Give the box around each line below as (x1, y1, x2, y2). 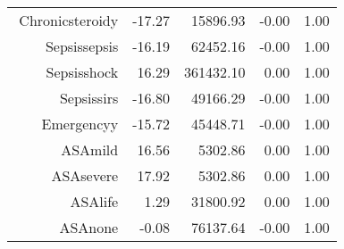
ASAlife (70, 191, 119, 212)
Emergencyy (41, 113, 119, 134)
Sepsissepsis (45, 36, 119, 56)
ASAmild (61, 139, 119, 160)
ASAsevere (51, 165, 119, 186)
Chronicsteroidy (19, 10, 119, 30)
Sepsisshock (46, 62, 119, 82)
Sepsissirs (59, 87, 119, 108)
